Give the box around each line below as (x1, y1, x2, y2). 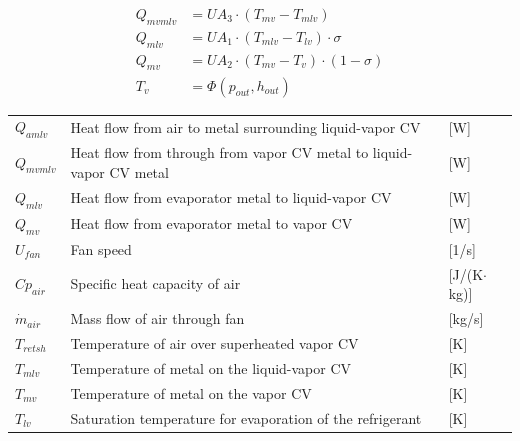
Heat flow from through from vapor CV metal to (70, 142, 369, 163)
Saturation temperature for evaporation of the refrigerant (70, 407, 422, 428)
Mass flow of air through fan (70, 308, 245, 329)
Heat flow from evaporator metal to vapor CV (70, 213, 353, 234)
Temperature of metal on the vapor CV (70, 382, 312, 403)
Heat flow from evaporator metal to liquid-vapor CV (70, 187, 392, 208)
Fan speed (70, 238, 132, 259)
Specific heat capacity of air (70, 273, 241, 294)
